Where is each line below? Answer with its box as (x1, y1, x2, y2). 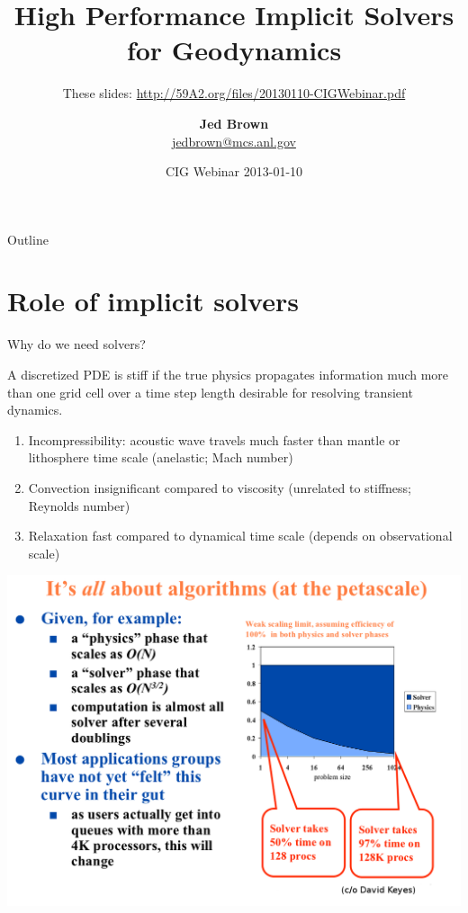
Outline (7, 229, 49, 248)
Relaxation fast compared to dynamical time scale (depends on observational (28, 526, 453, 545)
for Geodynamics (126, 31, 342, 68)
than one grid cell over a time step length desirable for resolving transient (7, 382, 413, 401)
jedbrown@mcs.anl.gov (172, 131, 296, 150)
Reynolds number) (28, 496, 130, 515)
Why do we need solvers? (7, 335, 146, 354)
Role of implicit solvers (7, 282, 299, 319)
